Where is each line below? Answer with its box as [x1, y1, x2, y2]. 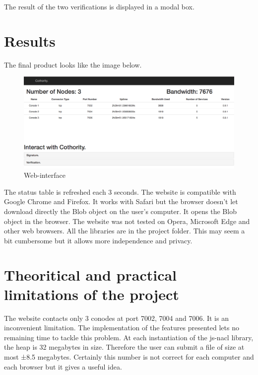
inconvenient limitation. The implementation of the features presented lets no [4, 322, 239, 333]
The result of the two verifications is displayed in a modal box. [4, 1, 194, 11]
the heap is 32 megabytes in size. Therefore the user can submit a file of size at [4, 342, 245, 352]
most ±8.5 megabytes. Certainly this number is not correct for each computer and [4, 352, 254, 362]
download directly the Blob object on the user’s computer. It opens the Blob [4, 206, 237, 216]
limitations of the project [4, 284, 179, 304]
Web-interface [24, 170, 66, 180]
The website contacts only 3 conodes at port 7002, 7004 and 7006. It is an [4, 312, 229, 323]
